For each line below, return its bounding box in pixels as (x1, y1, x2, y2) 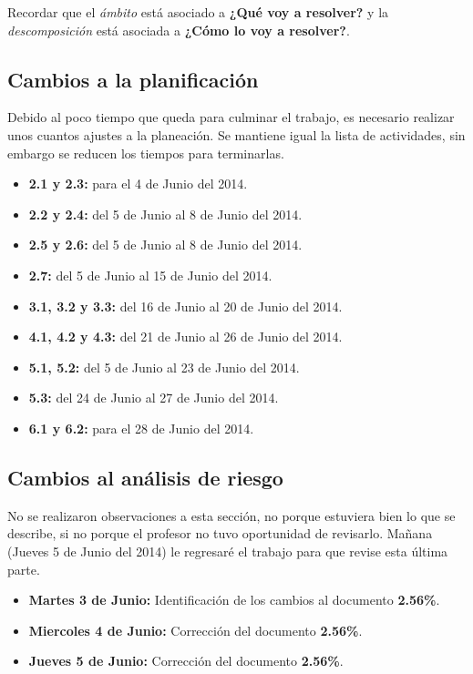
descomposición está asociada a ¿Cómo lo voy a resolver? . (7, 20, 350, 39)
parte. (7, 559, 40, 578)
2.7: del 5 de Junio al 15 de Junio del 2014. (28, 265, 272, 284)
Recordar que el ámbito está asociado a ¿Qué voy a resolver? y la (7, 3, 389, 21)
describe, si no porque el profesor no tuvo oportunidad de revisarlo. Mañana (7, 524, 433, 543)
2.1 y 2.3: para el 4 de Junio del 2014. (28, 174, 248, 193)
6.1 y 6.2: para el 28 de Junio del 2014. (28, 418, 254, 437)
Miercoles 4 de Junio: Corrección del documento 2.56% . (28, 620, 363, 639)
